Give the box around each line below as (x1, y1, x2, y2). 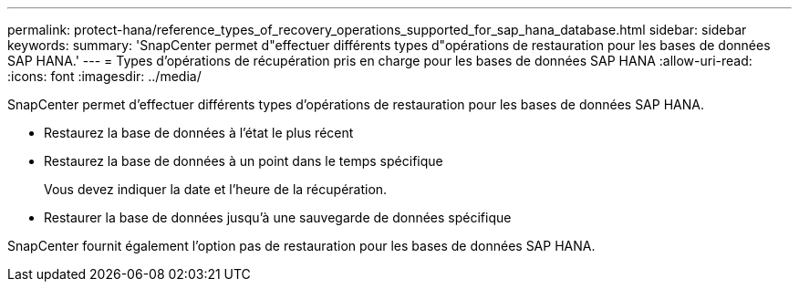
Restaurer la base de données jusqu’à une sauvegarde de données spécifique (44, 210, 512, 225)
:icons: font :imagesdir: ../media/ (7, 68, 202, 84)
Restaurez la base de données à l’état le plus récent (44, 125, 354, 140)
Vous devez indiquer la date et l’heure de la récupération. (44, 181, 388, 197)
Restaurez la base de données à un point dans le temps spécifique (44, 153, 443, 169)
